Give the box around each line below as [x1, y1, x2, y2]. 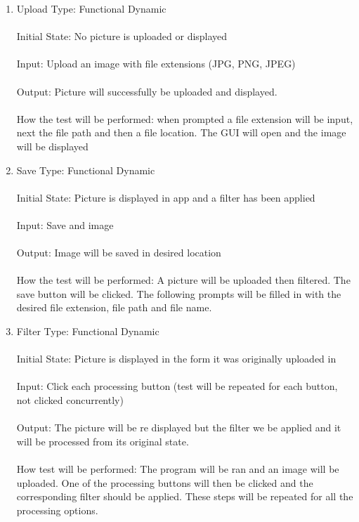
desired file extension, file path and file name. [16, 300, 212, 315]
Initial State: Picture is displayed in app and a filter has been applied [16, 190, 315, 204]
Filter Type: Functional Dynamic [16, 324, 159, 339]
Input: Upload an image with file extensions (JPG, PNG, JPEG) [16, 56, 296, 71]
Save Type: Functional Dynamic [16, 162, 155, 177]
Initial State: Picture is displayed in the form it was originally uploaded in [16, 351, 337, 366]
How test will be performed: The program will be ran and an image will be [16, 462, 339, 476]
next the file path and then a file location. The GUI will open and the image [16, 125, 346, 140]
